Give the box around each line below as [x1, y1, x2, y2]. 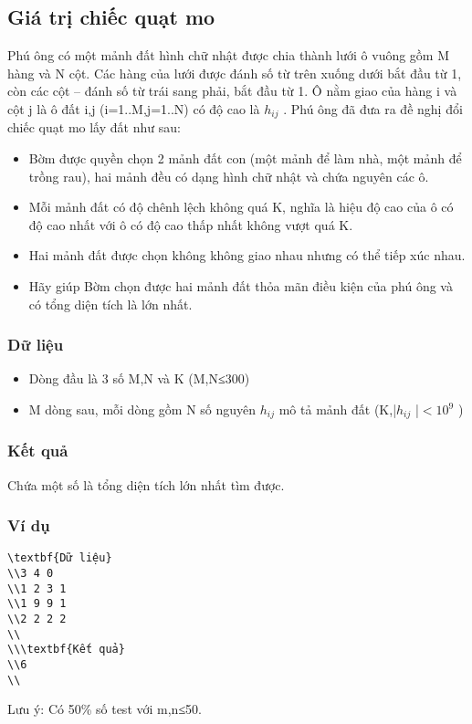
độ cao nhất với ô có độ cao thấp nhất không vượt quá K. [28, 215, 353, 234]
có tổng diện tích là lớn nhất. [28, 294, 193, 313]
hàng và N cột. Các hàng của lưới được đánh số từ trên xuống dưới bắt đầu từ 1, [7, 63, 462, 82]
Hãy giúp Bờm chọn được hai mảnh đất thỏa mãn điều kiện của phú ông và [28, 277, 453, 295]
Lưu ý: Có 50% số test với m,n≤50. [7, 699, 202, 719]
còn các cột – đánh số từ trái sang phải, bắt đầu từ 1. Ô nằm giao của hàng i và [7, 81, 457, 100]
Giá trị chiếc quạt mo [7, 3, 215, 31]
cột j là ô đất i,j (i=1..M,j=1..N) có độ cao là [7, 99, 260, 118]
